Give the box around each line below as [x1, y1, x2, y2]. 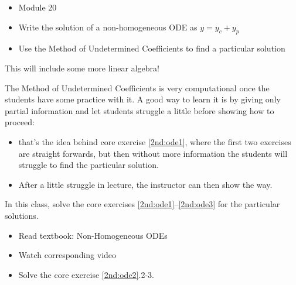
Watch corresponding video [18, 249, 117, 261]
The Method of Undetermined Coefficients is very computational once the [5, 81, 270, 94]
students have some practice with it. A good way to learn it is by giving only [5, 93, 281, 105]
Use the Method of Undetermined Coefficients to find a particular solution [18, 42, 285, 54]
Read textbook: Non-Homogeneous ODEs [18, 229, 168, 241]
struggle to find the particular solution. [18, 159, 159, 171]
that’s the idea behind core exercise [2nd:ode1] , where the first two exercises [18, 135, 291, 147]
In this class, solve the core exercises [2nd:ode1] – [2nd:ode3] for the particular [5, 198, 280, 210]
